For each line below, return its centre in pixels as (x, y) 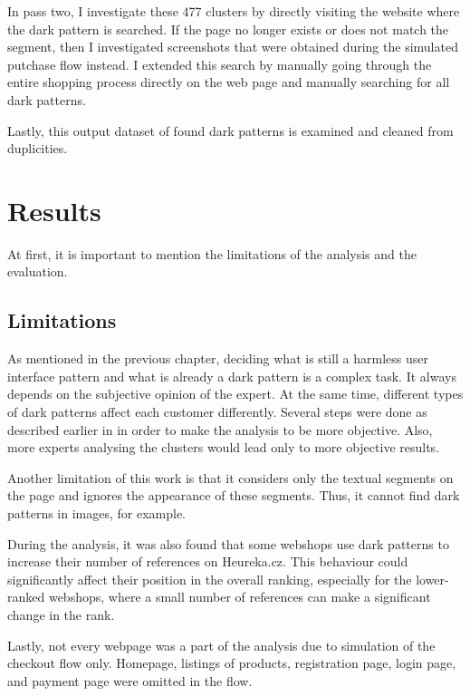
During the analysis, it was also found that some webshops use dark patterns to (228, 543)
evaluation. (38, 271)
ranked (26, 597)
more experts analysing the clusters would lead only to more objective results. (224, 447)
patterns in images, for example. (97, 513)
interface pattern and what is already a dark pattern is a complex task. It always (232, 376)
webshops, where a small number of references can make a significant (240, 597)
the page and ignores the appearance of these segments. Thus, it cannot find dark (234, 495)
